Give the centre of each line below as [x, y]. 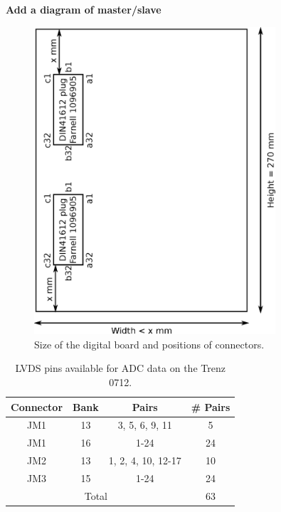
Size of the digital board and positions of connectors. [149, 344]
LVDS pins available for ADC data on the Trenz [120, 368]
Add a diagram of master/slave [84, 9]
